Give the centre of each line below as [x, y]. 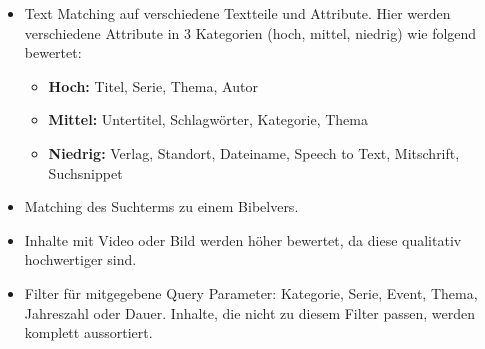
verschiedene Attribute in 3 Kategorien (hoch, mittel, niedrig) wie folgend [250, 32]
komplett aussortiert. [88, 332]
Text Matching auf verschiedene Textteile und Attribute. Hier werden [237, 13]
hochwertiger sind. [80, 259]
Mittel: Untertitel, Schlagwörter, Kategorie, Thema [208, 119]
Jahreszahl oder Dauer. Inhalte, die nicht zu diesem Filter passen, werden [250, 312]
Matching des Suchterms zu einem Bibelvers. [161, 206]
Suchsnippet [85, 172]
